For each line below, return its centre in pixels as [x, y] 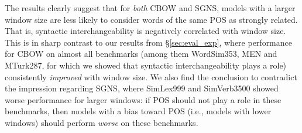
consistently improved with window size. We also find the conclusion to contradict [151, 76]
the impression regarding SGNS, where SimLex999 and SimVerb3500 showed [142, 88]
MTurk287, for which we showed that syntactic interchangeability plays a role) [146, 65]
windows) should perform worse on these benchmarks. [102, 122]
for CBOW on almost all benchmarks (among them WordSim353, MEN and [141, 54]
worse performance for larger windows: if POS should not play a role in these [143, 99]
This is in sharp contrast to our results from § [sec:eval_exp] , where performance [148, 42]
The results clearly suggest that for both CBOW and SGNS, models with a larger [150, 8]
